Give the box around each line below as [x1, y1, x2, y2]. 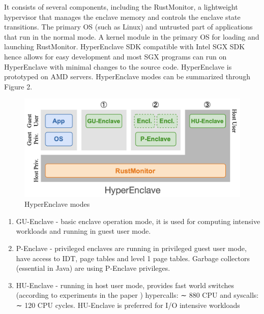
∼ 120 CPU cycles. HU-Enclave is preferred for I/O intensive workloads [16, 300, 240, 310]
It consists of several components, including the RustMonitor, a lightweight [4, 2, 238, 12]
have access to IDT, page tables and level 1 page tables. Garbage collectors [16, 253, 250, 263]
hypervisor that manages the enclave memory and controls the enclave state [4, 11, 241, 22]
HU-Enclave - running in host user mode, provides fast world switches [16, 279, 234, 290]
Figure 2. [4, 81, 33, 91]
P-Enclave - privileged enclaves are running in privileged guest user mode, [16, 243, 247, 254]
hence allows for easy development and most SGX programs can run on [4, 51, 227, 61]
